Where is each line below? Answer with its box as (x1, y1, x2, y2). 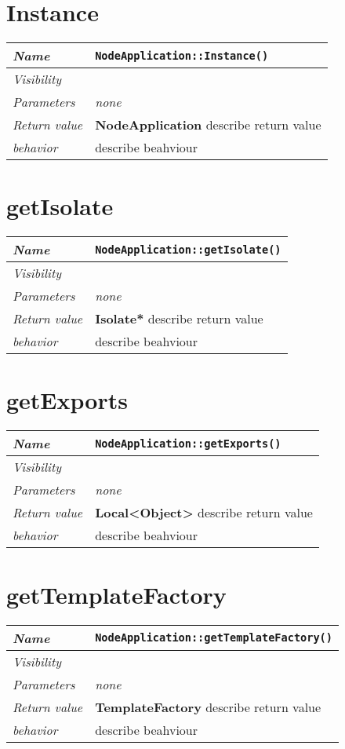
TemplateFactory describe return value (95, 697, 321, 716)
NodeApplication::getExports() (95, 437, 281, 450)
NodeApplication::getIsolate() (95, 243, 281, 256)
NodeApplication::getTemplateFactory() (95, 631, 332, 644)
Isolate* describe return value (95, 309, 263, 328)
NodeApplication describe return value (95, 115, 321, 134)
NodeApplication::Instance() (95, 49, 269, 62)
